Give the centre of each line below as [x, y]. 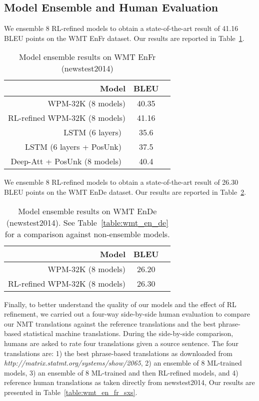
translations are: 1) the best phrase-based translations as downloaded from [118, 353]
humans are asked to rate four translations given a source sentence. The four [121, 343]
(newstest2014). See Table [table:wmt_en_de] [87, 222]
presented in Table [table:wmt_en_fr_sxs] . [71, 392]
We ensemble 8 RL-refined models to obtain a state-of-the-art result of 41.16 [121, 28]
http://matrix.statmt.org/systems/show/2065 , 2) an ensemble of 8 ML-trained [123, 363]
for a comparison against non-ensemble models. [87, 234]
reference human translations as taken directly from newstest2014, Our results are [129, 382]
